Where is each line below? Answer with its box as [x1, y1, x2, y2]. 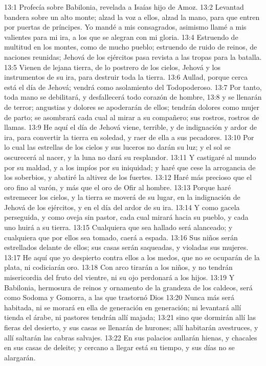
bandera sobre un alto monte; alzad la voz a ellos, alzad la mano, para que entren [4, 11, 260, 22]
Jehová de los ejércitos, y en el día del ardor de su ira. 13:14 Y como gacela [4, 201, 240, 212]
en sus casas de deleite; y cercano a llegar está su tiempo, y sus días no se [4, 342, 235, 353]
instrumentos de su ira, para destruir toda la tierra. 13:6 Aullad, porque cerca [4, 72, 248, 82]
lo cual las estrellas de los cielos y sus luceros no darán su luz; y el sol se [4, 142, 231, 152]
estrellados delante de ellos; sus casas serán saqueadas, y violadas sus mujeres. [4, 242, 249, 253]
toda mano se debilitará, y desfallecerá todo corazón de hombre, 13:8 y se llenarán [4, 91, 262, 102]
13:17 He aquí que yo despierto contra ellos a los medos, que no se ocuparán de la [4, 251, 260, 262]
